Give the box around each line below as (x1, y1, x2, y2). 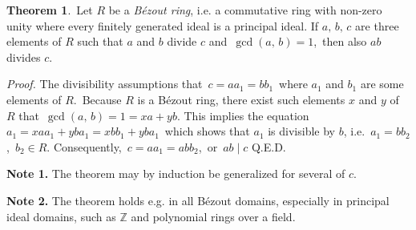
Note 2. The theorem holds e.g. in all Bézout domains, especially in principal (6, 192, 390, 208)
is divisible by (268, 123, 336, 139)
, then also (313, 33, 367, 50)
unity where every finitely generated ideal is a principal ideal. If (6, 17, 319, 34)
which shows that (164, 123, 250, 139)
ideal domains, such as (6, 208, 116, 224)
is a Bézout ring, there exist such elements (137, 91, 345, 107)
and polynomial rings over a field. (131, 208, 296, 224)
